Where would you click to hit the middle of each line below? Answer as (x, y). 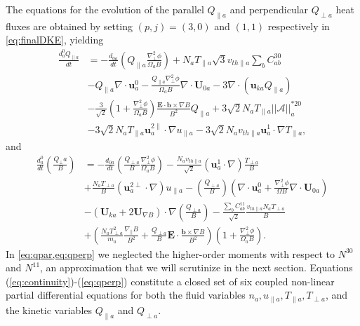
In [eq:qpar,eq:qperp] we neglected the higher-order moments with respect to (170, 253)
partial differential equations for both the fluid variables (126, 295)
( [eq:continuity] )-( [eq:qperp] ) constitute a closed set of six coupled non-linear (170, 281)
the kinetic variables (49, 310)
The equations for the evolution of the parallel (105, 9)
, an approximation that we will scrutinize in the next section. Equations (196, 267)
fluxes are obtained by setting (69, 26)
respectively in (299, 26)
